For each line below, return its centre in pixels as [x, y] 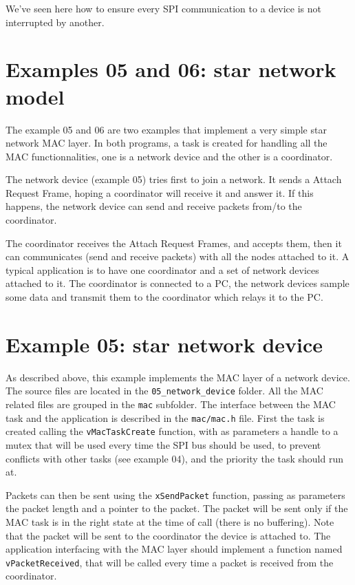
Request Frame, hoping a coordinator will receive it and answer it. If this [160, 192]
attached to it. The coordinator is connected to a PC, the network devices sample [177, 283]
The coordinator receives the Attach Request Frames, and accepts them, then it [174, 243]
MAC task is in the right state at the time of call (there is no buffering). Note [170, 522]
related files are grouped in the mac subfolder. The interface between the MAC [171, 404]
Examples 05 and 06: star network [171, 69]
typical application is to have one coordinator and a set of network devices [162, 269]
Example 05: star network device [164, 344]
